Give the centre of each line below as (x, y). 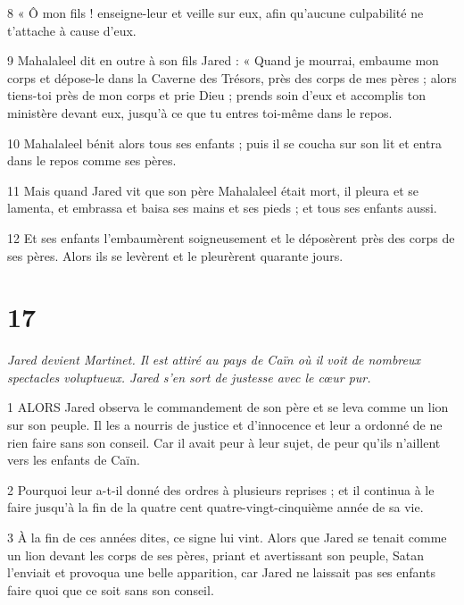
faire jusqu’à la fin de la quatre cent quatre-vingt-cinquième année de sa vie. (215, 507)
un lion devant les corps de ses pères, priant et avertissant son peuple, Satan (216, 555)
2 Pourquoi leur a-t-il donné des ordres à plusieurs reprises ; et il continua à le (221, 489)
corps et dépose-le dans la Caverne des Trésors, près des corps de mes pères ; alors (232, 77)
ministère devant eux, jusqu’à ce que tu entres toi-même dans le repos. (200, 112)
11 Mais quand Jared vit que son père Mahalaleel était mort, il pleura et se (213, 190)
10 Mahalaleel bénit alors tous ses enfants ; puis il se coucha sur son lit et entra (224, 143)
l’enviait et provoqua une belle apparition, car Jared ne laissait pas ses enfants (221, 572)
